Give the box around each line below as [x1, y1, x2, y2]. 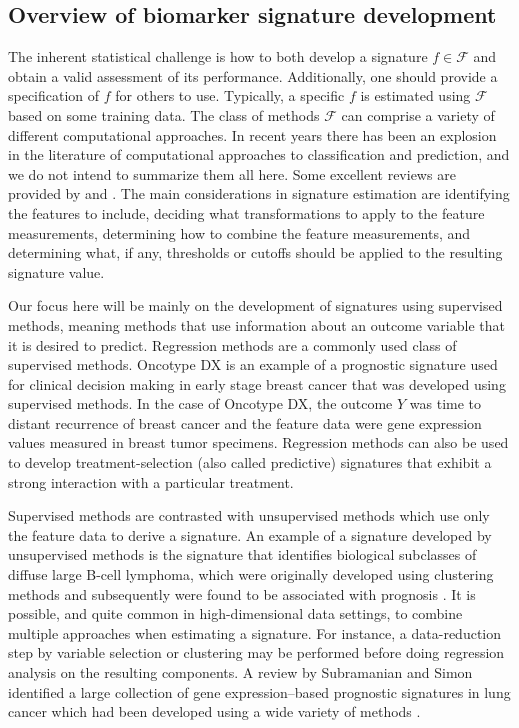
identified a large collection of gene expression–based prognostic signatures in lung [8, 681, 511, 702]
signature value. [8, 261, 105, 282]
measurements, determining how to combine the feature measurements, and [8, 222, 471, 243]
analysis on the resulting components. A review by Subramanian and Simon [8, 662, 473, 683]
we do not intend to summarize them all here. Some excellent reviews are [8, 163, 456, 184]
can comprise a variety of [341, 104, 495, 125]
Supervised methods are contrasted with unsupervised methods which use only [8, 505, 490, 526]
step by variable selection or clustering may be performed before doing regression [8, 642, 505, 663]
